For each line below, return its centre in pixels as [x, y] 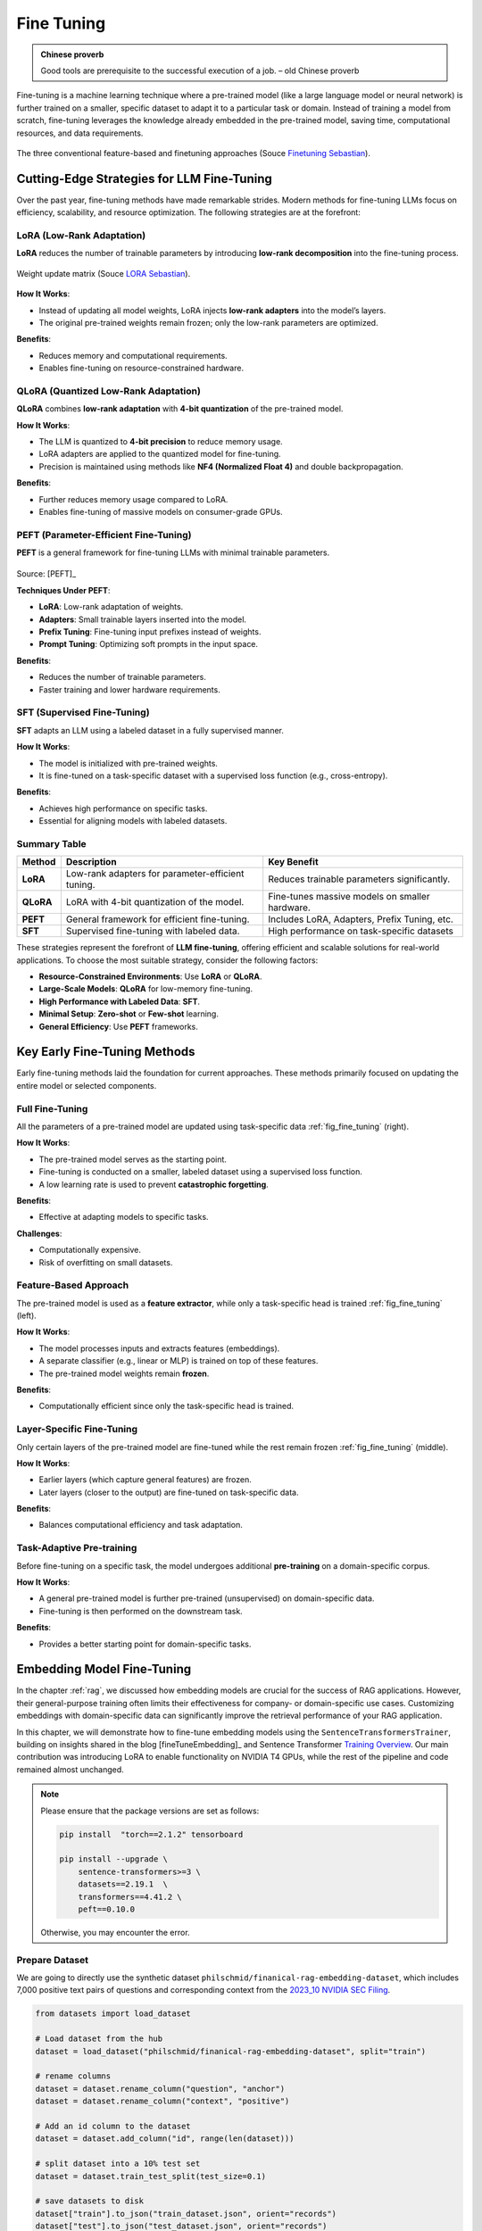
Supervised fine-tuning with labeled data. [153, 931]
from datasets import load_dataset [113, 2014]
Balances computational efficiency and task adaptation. [141, 1525]
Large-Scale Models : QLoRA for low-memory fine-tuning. [146, 989]
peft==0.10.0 [107, 1909]
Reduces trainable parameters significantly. [359, 879]
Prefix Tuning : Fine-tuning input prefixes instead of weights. [150, 632]
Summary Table [51, 843]
